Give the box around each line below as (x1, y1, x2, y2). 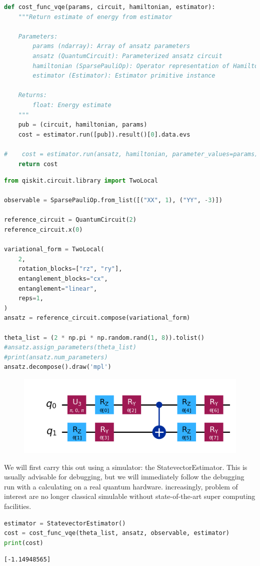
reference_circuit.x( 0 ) (4, 226, 83, 234)
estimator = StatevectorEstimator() (4, 519, 126, 527)
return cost (18, 160, 58, 168)
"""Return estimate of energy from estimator (18, 13, 172, 21)
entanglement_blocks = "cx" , (18, 275, 108, 283)
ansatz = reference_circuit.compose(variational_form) (4, 314, 190, 322)
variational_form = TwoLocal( (4, 246, 104, 253)
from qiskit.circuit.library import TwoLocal (4, 177, 158, 185)
